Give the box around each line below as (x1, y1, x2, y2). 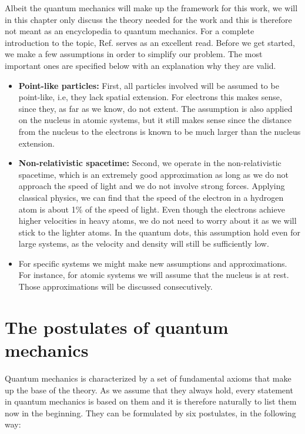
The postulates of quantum (5, 314, 229, 339)
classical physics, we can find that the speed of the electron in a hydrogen (18, 191, 284, 203)
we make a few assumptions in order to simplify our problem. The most (5, 48, 263, 60)
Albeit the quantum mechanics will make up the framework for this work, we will (5, 2, 298, 14)
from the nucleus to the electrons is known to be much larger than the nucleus (18, 125, 301, 137)
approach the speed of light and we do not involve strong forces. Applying (18, 180, 285, 192)
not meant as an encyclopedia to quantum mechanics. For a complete (5, 25, 254, 37)
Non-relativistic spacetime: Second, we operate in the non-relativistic (18, 157, 281, 169)
